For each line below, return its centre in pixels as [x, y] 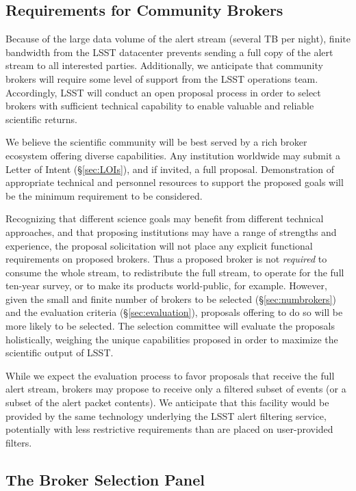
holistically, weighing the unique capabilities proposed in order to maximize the [172, 339]
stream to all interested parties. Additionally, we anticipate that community [164, 65]
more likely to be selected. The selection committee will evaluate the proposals [170, 326]
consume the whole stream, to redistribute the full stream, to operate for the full [175, 272]
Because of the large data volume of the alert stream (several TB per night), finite [178, 39]
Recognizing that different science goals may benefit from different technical [165, 218]
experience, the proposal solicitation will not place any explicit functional [159, 245]
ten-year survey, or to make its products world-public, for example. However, [166, 286]
